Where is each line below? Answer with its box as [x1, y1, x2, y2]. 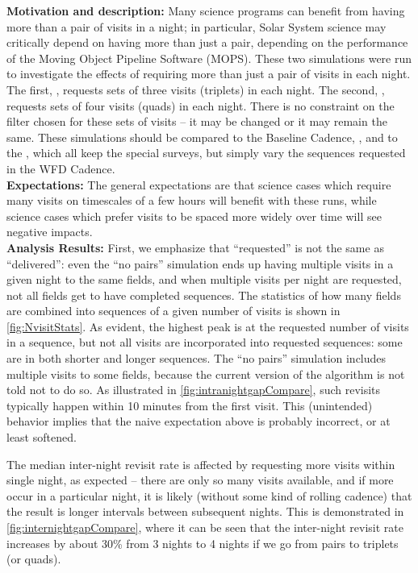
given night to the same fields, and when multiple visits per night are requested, [6, 271, 402, 288]
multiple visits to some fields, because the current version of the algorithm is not [6, 365, 405, 382]
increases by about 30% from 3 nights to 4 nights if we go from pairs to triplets [6, 534, 399, 551]
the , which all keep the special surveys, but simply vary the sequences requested [6, 144, 406, 161]
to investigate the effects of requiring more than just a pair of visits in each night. [6, 65, 411, 82]
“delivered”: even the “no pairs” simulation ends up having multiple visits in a [6, 255, 394, 272]
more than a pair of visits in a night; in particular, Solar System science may [6, 18, 387, 35]
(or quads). [6, 550, 61, 567]
